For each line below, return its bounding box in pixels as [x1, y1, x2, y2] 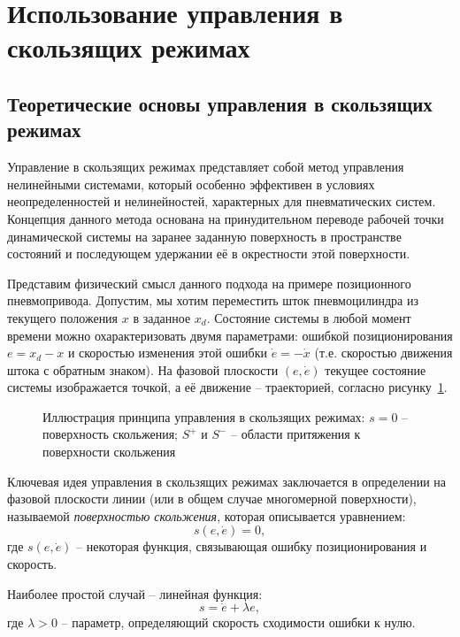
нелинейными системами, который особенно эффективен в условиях [7, 174, 375, 193]
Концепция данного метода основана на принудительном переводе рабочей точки [7, 209, 444, 227]
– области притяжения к [231, 425, 361, 443]
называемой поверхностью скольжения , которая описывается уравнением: [7, 506, 406, 525]
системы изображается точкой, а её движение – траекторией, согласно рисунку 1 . [7, 378, 448, 396]
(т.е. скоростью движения [314, 343, 453, 362]
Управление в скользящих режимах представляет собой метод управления [7, 157, 404, 176]
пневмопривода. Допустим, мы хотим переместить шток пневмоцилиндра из [7, 291, 418, 310]
